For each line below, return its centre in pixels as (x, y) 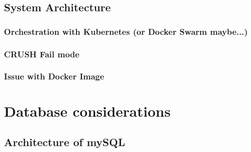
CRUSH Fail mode (42, 54)
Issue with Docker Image (54, 76)
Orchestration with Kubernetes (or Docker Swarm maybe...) (126, 31)
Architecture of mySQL (65, 142)
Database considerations (87, 111)
